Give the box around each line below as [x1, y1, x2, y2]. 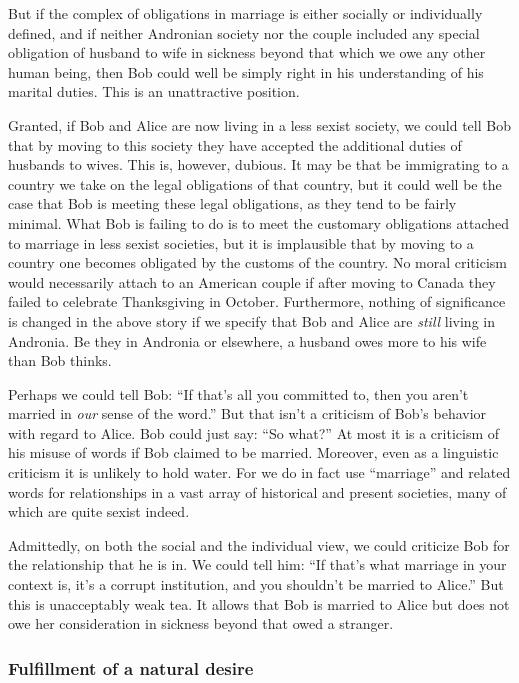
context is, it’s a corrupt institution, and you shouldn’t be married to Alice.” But [8, 574, 504, 595]
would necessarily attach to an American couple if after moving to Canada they [8, 271, 496, 292]
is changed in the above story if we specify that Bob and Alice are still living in [8, 310, 495, 331]
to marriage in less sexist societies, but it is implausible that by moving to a [8, 232, 474, 253]
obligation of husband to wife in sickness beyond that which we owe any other [8, 42, 486, 63]
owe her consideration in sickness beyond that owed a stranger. [8, 613, 394, 634]
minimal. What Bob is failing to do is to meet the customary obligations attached [8, 212, 510, 233]
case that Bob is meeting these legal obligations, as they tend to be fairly [8, 193, 457, 214]
